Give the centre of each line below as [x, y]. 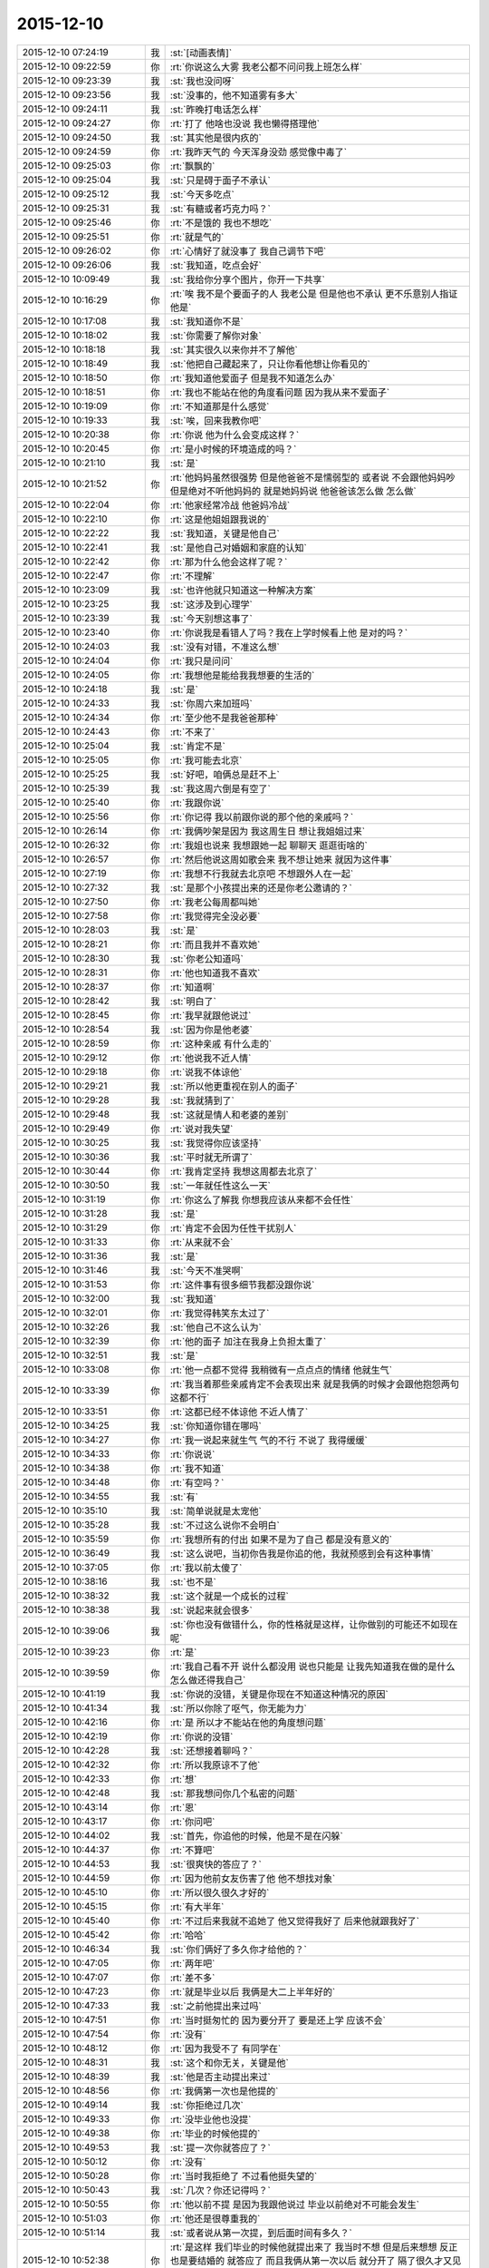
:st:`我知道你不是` [206, 321]
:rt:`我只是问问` [201, 660]
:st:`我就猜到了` [202, 1100]
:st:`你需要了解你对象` [216, 336]
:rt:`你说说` [192, 1454]
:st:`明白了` [193, 1001]
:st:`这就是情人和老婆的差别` [229, 1114]
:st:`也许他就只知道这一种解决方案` [243, 590]
